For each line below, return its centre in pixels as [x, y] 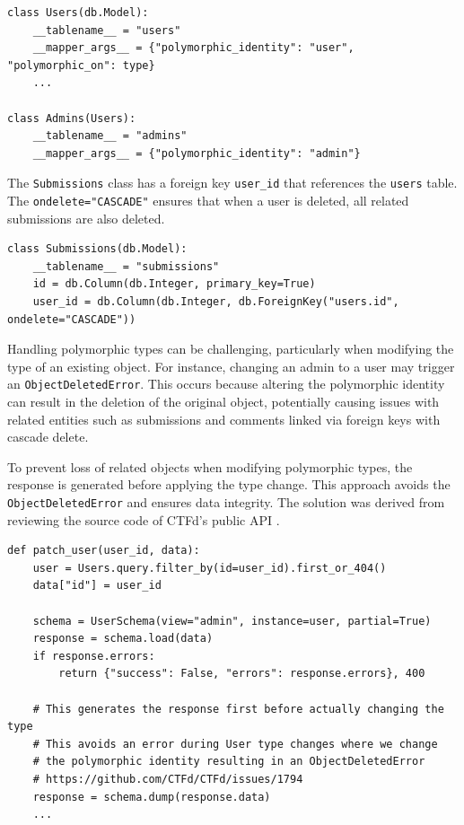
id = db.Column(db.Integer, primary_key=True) [174, 284]
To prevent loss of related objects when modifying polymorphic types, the [210, 466]
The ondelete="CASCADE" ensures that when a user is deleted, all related [208, 200]
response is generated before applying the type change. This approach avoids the [229, 484]
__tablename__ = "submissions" [126, 266]
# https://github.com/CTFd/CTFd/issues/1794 [168, 779]
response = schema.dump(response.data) [152, 797]
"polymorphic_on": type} [81, 65]
